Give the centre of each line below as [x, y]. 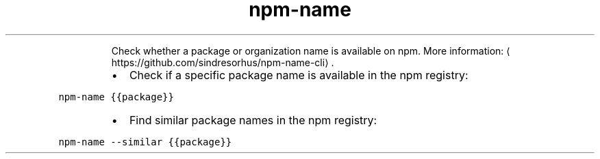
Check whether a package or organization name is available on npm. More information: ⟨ [311, 50]
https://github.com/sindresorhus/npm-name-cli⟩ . [223, 62]
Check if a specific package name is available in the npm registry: [299, 75]
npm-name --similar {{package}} [145, 142]
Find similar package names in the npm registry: [253, 120]
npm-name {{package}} [116, 97]
